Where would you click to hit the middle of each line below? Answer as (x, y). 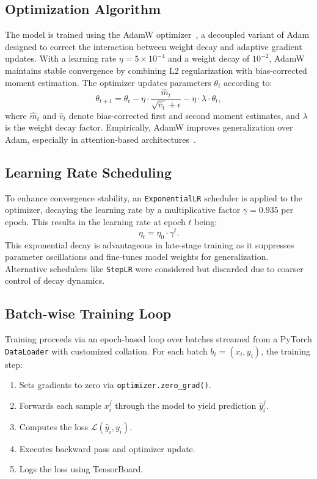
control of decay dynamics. (55, 280)
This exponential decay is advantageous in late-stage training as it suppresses (150, 244)
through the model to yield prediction (186, 405)
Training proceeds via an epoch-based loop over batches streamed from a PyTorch (158, 339)
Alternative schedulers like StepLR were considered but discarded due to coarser (154, 268)
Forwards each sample (60, 405)
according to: (248, 82)
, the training (286, 351)
